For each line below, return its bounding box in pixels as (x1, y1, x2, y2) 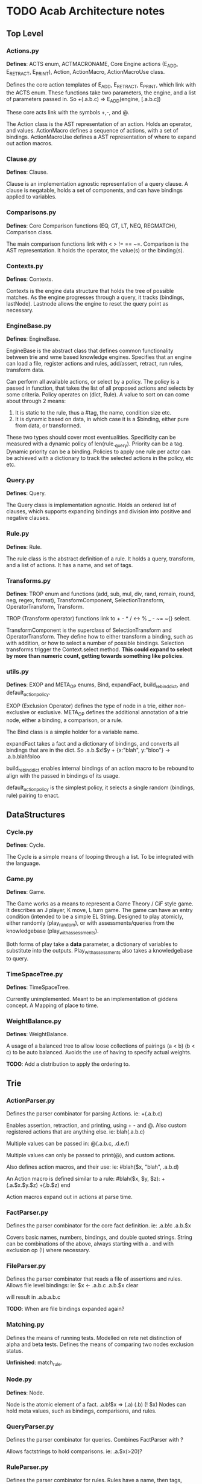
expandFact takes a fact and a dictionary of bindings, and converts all (6, 740, 180, 747)
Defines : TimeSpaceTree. (6, 983, 70, 991)
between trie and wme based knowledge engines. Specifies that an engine (6, 353, 192, 361)
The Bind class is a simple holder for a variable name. (6, 728, 139, 735)
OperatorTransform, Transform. (6, 603, 84, 610)
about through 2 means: (6, 398, 66, 405)
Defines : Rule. (6, 543, 42, 550)
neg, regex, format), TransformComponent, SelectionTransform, (6, 596, 165, 603)
